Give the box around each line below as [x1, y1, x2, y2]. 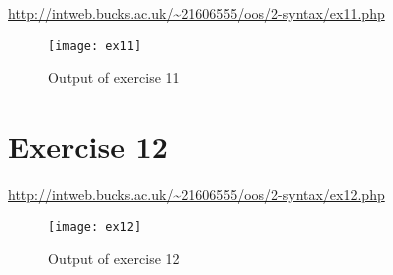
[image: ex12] [48, 219, 142, 234]
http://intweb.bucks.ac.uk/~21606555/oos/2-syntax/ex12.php [8, 183, 385, 204]
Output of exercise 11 [48, 67, 180, 88]
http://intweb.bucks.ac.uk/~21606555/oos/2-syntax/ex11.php [8, 3, 385, 23]
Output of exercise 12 [48, 248, 180, 269]
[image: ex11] [48, 38, 142, 53]
